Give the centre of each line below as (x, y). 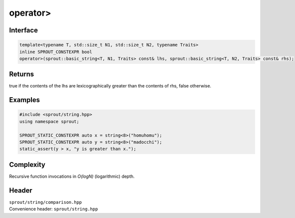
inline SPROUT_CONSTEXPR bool (56, 52)
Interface (23, 30)
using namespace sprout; (49, 121)
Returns (22, 74)
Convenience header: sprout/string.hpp (54, 209)
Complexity (27, 164)
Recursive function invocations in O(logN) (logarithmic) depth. (72, 176)
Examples (25, 100)
